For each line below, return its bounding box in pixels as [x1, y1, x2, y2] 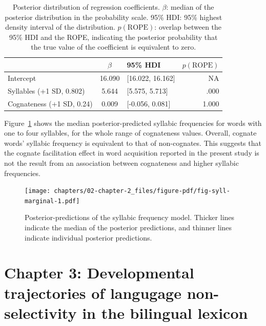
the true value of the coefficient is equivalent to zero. [31, 41, 196, 52]
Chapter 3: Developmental [4, 262, 194, 283]
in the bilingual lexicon [82, 302, 248, 323]
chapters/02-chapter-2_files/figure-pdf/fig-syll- [54, 187, 230, 195]
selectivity [4, 302, 77, 323]
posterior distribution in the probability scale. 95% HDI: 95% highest [5, 11, 222, 22]
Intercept [8, 72, 36, 83]
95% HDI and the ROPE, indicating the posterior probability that [9, 31, 218, 42]
